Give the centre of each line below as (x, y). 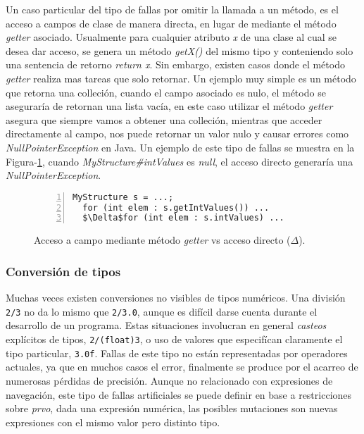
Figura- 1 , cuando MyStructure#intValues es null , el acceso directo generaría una (180, 161)
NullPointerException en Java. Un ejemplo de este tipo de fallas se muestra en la (180, 147)
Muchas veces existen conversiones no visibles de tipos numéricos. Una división (176, 298)
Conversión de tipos (63, 271)
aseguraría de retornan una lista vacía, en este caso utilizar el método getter (169, 106)
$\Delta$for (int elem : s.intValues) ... (183, 218)
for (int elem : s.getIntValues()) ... (176, 207)
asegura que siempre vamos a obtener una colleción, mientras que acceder (164, 119)
